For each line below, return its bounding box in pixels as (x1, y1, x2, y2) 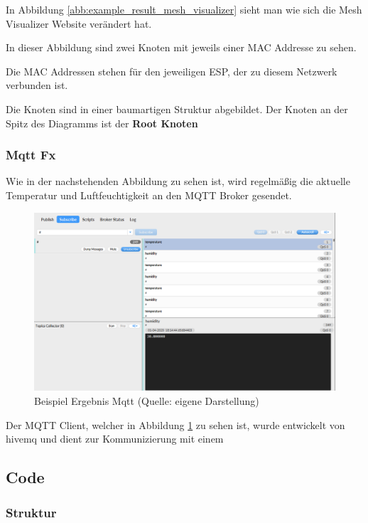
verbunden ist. (6, 78, 68, 93)
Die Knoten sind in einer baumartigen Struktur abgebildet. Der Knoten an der (6, 101, 348, 116)
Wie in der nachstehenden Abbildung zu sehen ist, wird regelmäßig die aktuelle (6, 174, 350, 189)
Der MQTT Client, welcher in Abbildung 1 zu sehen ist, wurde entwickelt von (6, 417, 345, 432)
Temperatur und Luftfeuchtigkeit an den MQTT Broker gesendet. (6, 187, 292, 202)
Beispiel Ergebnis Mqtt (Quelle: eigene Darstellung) (34, 393, 259, 408)
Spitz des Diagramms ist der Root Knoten (6, 115, 198, 130)
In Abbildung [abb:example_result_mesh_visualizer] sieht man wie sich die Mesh (6, 2, 362, 16)
